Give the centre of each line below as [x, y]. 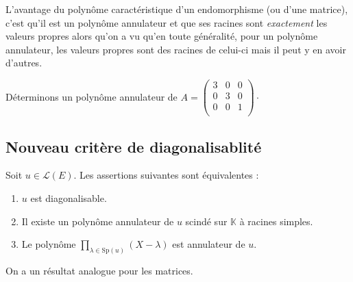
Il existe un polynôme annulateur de [98, 221]
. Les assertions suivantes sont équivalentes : [166, 175]
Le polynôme [49, 244]
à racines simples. [276, 221]
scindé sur [206, 221]
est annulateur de [209, 244]
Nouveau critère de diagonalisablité [134, 146]
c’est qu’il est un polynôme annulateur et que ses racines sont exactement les [167, 22]
